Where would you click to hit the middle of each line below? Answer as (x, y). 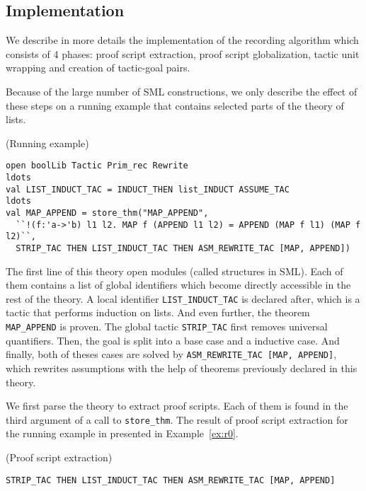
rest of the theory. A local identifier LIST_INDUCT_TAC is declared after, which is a (183, 298)
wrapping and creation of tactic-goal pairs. (98, 68)
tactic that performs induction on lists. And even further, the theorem (158, 312)
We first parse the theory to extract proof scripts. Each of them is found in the (177, 406)
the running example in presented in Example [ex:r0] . (122, 433)
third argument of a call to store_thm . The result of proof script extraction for (177, 419)
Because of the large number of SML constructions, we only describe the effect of (182, 91)
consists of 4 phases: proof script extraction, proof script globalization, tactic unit (183, 53)
